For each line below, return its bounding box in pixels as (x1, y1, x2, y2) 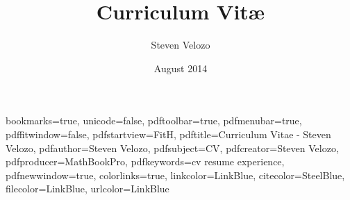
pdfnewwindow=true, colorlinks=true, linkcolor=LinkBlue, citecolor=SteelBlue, (6, 167, 345, 182)
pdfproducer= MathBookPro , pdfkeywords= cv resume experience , (6, 154, 285, 169)
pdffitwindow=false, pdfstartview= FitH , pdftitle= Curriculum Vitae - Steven (6, 126, 331, 141)
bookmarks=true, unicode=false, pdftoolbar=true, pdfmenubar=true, (6, 113, 302, 128)
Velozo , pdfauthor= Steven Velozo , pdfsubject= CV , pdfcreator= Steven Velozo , (6, 140, 339, 155)
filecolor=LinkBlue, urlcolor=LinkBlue (6, 181, 169, 196)
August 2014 (153, 60, 208, 75)
